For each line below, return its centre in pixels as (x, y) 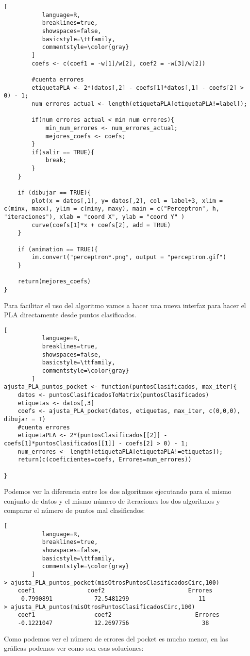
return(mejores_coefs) (54, 282)
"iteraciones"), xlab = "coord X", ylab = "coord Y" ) (94, 217)
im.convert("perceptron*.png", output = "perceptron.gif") (129, 257)
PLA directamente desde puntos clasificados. (70, 315)
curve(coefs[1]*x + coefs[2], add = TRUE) (101, 225)
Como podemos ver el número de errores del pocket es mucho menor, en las (116, 638)
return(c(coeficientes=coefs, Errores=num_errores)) (105, 460)
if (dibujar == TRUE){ (54, 193)
